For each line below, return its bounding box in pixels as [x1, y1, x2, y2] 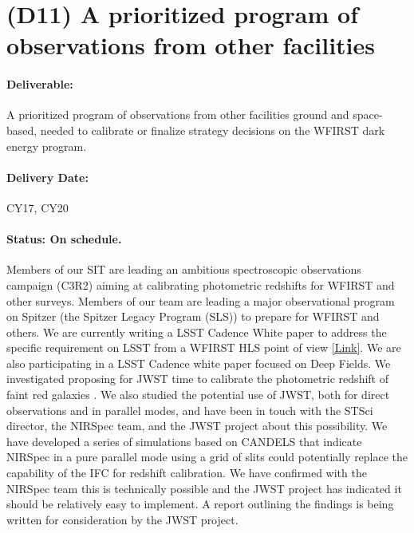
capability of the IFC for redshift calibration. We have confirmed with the [6, 464, 367, 481]
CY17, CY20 [6, 199, 69, 215]
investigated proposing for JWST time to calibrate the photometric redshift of [6, 370, 388, 387]
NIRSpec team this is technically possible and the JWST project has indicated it [6, 480, 402, 496]
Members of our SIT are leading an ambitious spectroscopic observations [6, 261, 361, 278]
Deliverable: [6, 76, 73, 93]
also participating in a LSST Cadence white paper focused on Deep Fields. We [6, 354, 391, 371]
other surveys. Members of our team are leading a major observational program [6, 292, 395, 309]
